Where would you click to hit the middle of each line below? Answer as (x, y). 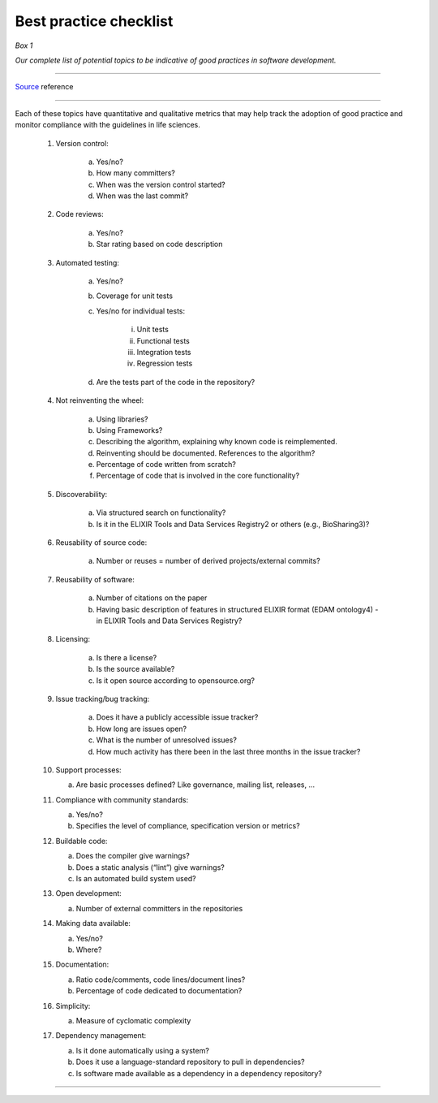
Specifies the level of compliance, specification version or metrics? (188, 826)
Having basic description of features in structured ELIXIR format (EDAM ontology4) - (237, 609)
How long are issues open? (142, 729)
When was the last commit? (142, 196)
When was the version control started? (161, 184)
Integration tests (164, 352)
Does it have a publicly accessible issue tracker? (177, 717)
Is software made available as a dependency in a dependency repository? (199, 1073)
